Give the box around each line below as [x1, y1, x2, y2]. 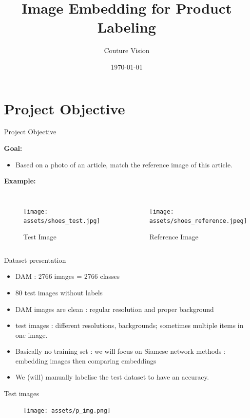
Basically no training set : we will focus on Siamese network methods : [15, 346, 226, 356]
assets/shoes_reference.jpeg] [149, 218, 247, 225]
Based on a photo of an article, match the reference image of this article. [15, 159, 232, 169]
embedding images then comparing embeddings [15, 355, 156, 365]
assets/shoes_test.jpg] [23, 218, 100, 225]
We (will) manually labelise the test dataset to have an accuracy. [15, 372, 209, 382]
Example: [4, 176, 36, 186]
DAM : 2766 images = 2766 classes [15, 271, 120, 281]
